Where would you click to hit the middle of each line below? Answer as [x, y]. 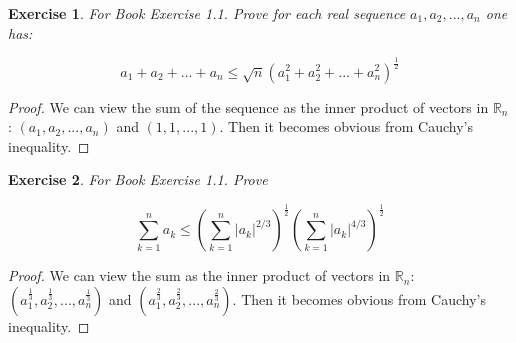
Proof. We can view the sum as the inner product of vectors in [199, 275]
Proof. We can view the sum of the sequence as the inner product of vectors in [248, 106]
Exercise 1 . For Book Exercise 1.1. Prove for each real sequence [207, 13]
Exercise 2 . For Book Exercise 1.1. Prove [138, 179]
